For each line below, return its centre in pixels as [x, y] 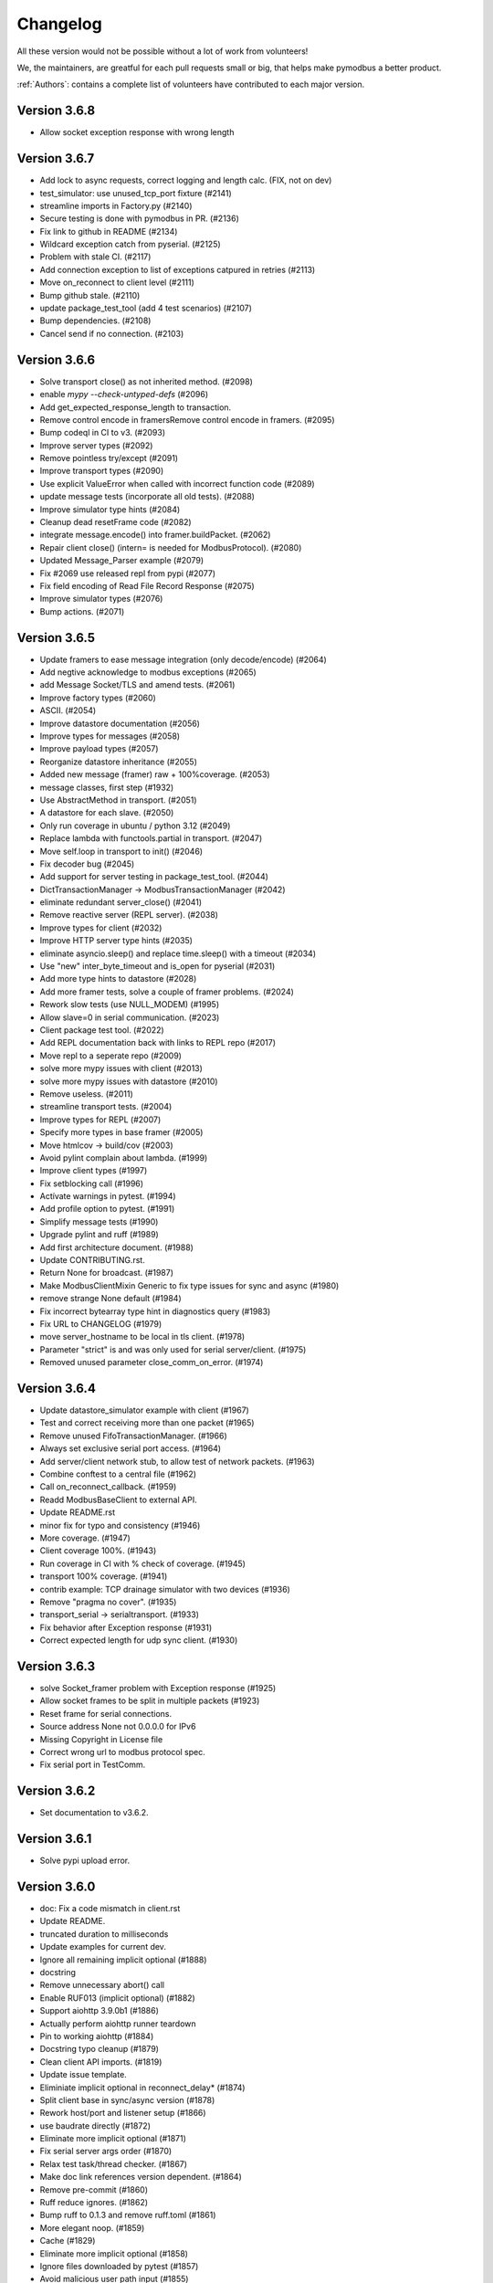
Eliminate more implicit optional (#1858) [114, 2253]
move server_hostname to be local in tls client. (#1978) [142, 1337]
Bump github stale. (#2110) [90, 295]
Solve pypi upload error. [85, 1861]
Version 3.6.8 [56, 111]
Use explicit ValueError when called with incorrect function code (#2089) [177, 483]
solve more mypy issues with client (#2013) [121, 1068]
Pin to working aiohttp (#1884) [97, 2036]
